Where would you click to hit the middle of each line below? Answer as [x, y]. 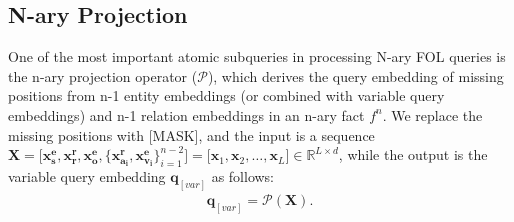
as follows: [243, 175]
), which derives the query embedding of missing [355, 75]
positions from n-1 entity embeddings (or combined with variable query [226, 95]
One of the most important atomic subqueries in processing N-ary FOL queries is [257, 56]
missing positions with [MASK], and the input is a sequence [191, 134]
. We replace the [432, 114]
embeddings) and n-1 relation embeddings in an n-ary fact [186, 114]
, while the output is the [413, 154]
